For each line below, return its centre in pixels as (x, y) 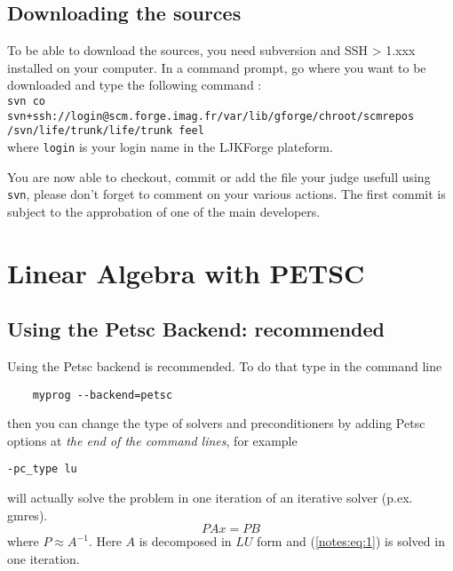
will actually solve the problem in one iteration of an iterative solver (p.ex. (210, 498)
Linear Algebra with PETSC (186, 272)
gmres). (28, 515)
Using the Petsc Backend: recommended (196, 329)
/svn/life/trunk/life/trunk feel (106, 131)
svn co (26, 101)
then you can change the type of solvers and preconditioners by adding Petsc (216, 423)
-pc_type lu (42, 469)
